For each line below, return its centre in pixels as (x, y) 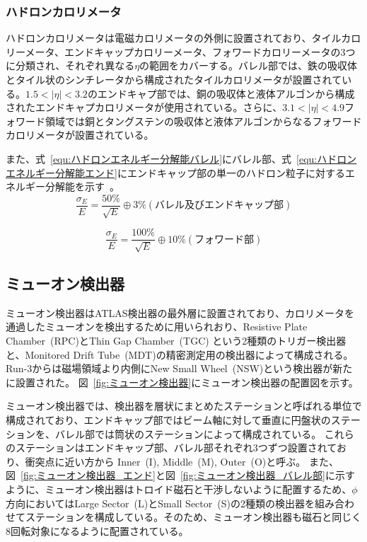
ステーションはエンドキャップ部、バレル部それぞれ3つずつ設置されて (176, 448)
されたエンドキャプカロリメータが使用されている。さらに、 (144, 107)
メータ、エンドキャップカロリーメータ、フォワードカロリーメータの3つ (190, 51)
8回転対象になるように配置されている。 (97, 530)
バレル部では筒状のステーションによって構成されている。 (188, 433)
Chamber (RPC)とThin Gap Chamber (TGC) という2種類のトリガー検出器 (176, 341)
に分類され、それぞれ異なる (70, 65)
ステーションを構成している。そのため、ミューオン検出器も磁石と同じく (193, 517)
